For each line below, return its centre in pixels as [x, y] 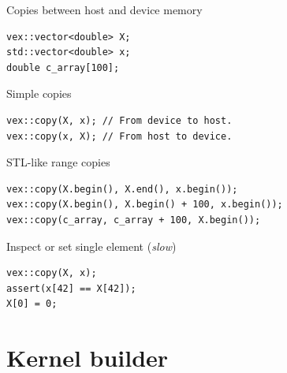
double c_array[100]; [63, 67]
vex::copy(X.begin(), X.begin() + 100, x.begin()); [145, 205]
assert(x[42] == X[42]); [71, 288]
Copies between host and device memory [104, 9]
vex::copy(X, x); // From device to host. [119, 120]
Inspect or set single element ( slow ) [91, 246]
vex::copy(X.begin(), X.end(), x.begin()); [122, 189]
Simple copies [39, 93]
